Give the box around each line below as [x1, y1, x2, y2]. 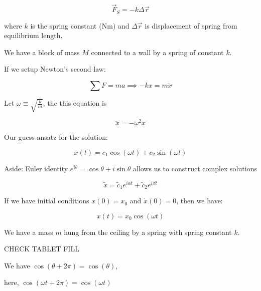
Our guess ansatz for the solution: [4, 132, 108, 142]
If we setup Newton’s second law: [4, 64, 106, 74]
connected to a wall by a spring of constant [91, 47, 224, 57]
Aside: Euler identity [4, 163, 68, 173]
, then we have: [176, 195, 223, 206]
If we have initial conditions [4, 195, 89, 206]
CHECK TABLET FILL [4, 243, 79, 254]
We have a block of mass [4, 47, 80, 57]
